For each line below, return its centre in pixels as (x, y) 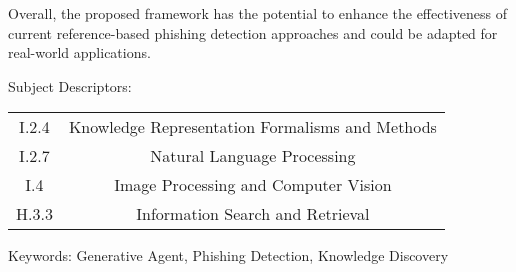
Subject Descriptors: (70, 85)
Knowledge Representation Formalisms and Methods (252, 127)
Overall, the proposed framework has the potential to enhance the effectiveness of (257, 13)
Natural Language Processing (253, 156)
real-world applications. (79, 52)
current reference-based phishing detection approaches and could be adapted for (253, 32)
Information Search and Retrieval (253, 214)
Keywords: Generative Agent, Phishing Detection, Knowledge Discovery (228, 255)
